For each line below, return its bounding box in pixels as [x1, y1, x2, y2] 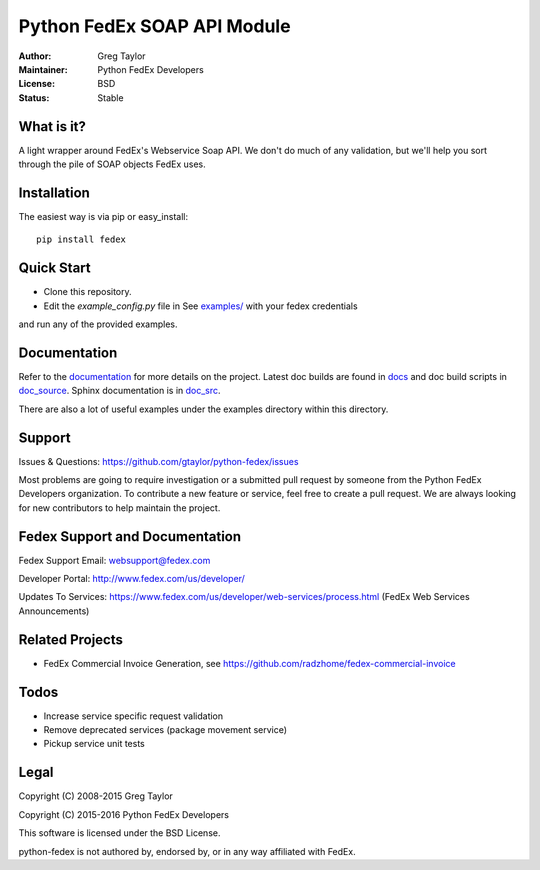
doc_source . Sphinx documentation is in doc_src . [18, 385, 221, 397]
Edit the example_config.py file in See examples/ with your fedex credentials [43, 300, 359, 312]
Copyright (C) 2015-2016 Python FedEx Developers [18, 808, 230, 820]
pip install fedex [36, 234, 127, 245]
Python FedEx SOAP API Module [18, 15, 291, 37]
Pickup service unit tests [43, 738, 145, 750]
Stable [97, 91, 124, 104]
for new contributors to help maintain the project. [18, 501, 221, 514]
